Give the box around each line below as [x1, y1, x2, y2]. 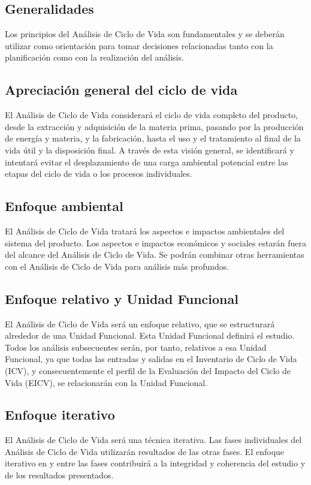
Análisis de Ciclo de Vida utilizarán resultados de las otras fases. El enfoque [5, 445, 285, 457]
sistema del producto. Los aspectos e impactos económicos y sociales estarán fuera [5, 236, 307, 249]
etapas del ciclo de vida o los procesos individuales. [5, 167, 192, 180]
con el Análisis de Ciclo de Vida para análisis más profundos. [5, 260, 230, 272]
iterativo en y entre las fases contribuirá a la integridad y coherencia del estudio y [5, 457, 306, 469]
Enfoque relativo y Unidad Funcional [5, 289, 238, 308]
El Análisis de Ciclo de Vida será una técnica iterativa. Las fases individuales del [5, 433, 302, 446]
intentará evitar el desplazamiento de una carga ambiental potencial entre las [5, 155, 288, 168]
